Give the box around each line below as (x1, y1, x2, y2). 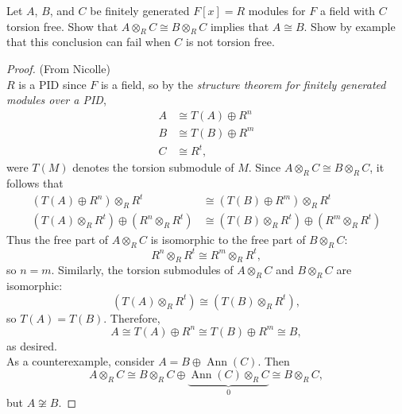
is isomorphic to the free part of (150, 231, 306, 248)
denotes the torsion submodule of (72, 159, 234, 176)
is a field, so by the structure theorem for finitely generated (100, 75, 386, 92)
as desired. (6, 337, 57, 354)
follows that (6, 175, 64, 192)
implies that (210, 17, 269, 34)
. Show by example (303, 17, 396, 34)
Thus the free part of (6, 231, 109, 248)
